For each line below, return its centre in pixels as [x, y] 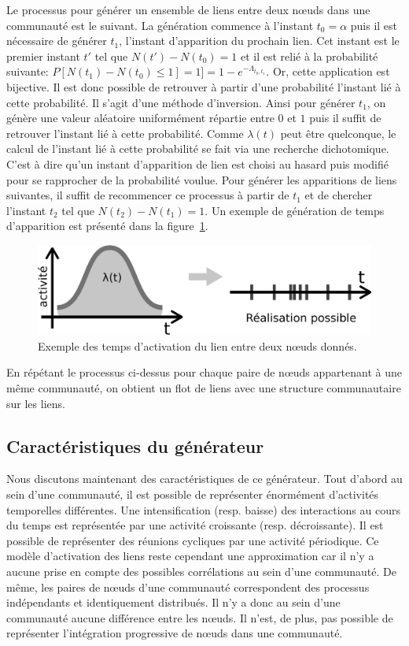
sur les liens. [36, 403]
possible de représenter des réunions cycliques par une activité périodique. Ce [193, 540]
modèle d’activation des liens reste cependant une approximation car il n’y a [190, 556]
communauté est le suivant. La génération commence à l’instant [160, 25]
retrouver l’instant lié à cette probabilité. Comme [125, 133]
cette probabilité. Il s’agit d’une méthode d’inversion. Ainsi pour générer [181, 102]
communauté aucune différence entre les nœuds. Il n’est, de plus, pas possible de [200, 617]
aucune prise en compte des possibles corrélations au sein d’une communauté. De [201, 571]
